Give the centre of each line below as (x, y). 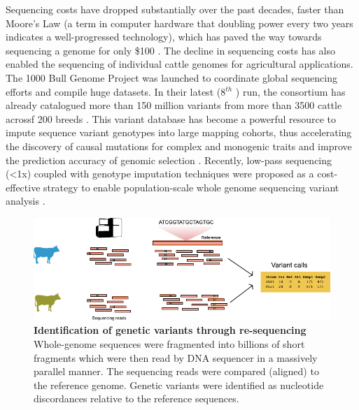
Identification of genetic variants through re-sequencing (170, 330)
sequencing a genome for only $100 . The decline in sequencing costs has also (171, 50)
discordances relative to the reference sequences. (136, 398)
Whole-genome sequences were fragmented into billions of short (169, 344)
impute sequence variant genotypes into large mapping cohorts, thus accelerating (179, 132)
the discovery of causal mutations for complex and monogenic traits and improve (179, 146)
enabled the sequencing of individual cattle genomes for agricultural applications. (179, 64)
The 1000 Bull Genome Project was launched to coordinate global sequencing (171, 77)
